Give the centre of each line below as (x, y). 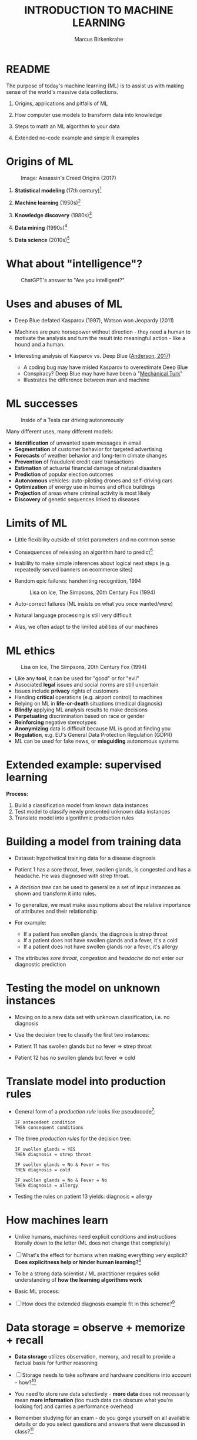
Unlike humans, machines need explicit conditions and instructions (95, 1236)
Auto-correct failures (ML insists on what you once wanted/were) (94, 604)
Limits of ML (37, 523)
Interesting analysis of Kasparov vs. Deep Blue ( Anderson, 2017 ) (93, 355)
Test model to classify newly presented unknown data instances (92, 812)
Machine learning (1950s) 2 (48, 202)
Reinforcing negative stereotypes (56, 722)
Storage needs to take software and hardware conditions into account (107, 1375)
